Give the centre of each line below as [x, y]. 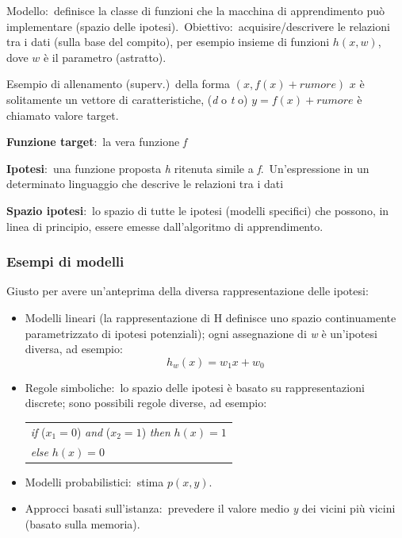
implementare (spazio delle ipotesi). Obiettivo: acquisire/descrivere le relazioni [198, 26]
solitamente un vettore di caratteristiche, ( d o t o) [127, 99]
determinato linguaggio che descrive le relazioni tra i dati [145, 184]
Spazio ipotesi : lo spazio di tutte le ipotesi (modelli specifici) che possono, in [198, 210]
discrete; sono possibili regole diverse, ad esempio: [146, 403]
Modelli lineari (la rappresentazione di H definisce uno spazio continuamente [211, 317]
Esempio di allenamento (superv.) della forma [119, 84]
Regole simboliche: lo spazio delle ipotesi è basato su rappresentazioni [195, 387]
